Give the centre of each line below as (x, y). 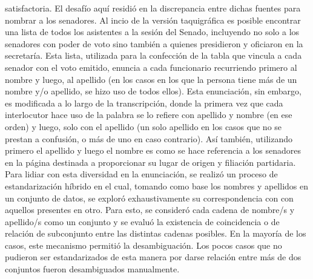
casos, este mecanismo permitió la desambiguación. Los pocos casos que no (143, 245)
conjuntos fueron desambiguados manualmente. (92, 269)
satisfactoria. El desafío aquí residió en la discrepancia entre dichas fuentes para (153, 8)
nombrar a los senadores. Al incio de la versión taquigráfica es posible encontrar (153, 20)
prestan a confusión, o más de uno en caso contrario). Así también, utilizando (149, 138)
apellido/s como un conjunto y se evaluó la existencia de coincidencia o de (142, 221)
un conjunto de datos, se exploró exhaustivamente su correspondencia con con (149, 198)
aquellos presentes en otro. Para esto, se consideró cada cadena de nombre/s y (150, 210)
